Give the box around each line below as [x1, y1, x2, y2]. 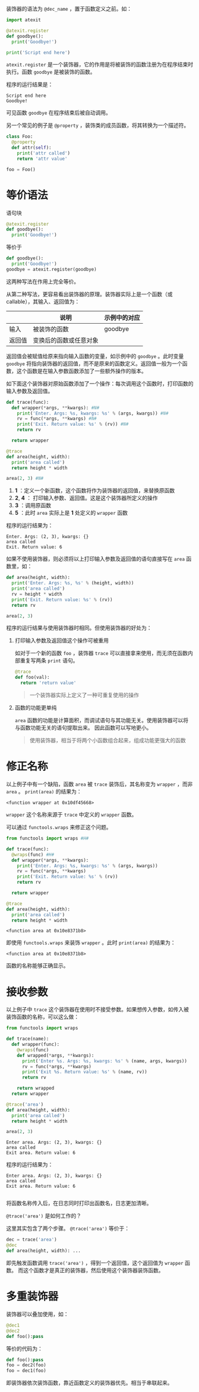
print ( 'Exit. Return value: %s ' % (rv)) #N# [17, 421, 129, 428]
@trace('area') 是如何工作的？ [6, 1212, 82, 1219]
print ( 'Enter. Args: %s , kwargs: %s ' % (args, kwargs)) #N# [17, 410, 169, 416]
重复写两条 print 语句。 [20, 657, 78, 664]
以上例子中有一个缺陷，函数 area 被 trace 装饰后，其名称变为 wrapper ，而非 [6, 780, 193, 787]
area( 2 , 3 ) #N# [6, 476, 44, 482]
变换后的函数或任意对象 [33, 336, 99, 344]
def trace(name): [6, 1036, 49, 1042]
